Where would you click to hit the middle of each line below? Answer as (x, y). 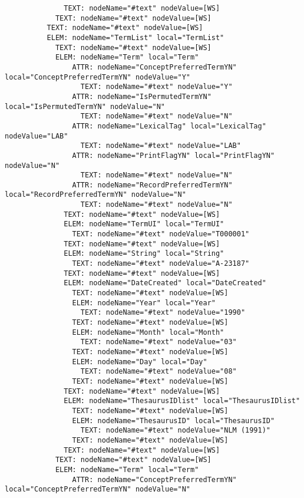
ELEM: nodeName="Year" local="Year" (144, 303)
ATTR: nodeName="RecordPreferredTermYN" (152, 185)
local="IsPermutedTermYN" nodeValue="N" (85, 106)
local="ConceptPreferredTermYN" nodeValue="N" (98, 489)
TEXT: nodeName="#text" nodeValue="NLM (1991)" (176, 431)
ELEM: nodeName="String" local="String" (144, 254)
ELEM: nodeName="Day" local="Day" (140, 362)
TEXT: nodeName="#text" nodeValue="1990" (163, 313)
